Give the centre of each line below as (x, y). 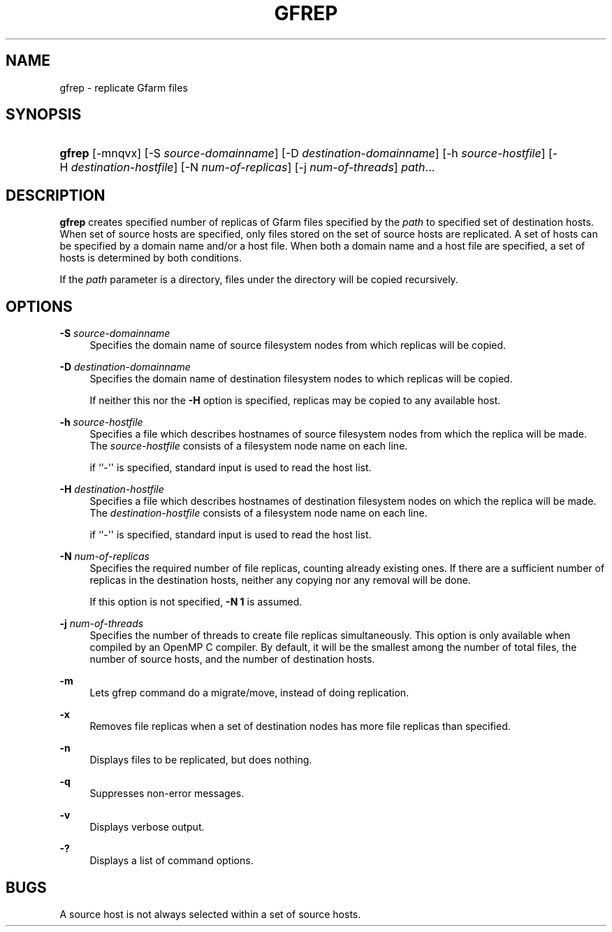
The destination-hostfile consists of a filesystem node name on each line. (258, 513)
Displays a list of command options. (172, 861)
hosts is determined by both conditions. (151, 258)
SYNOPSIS (44, 115)
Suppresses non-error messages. (167, 794)
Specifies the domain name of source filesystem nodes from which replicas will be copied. (298, 345)
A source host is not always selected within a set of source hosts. (210, 914)
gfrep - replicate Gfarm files (124, 87)
